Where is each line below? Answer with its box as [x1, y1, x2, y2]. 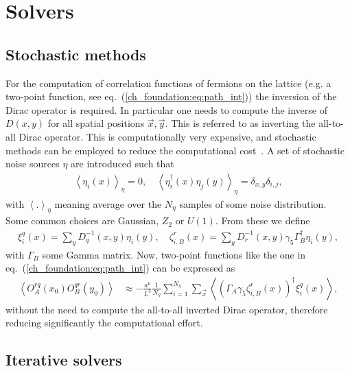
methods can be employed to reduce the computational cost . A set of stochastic [5, 143, 345, 157]
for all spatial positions [47, 116, 145, 130]
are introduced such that [71, 156, 174, 171]
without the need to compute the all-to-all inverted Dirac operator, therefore [5, 302, 328, 316]
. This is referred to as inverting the [165, 116, 316, 130]
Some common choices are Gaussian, [5, 213, 159, 228]
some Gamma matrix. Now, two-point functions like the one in [42, 247, 306, 261]
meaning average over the [54, 196, 162, 211]
